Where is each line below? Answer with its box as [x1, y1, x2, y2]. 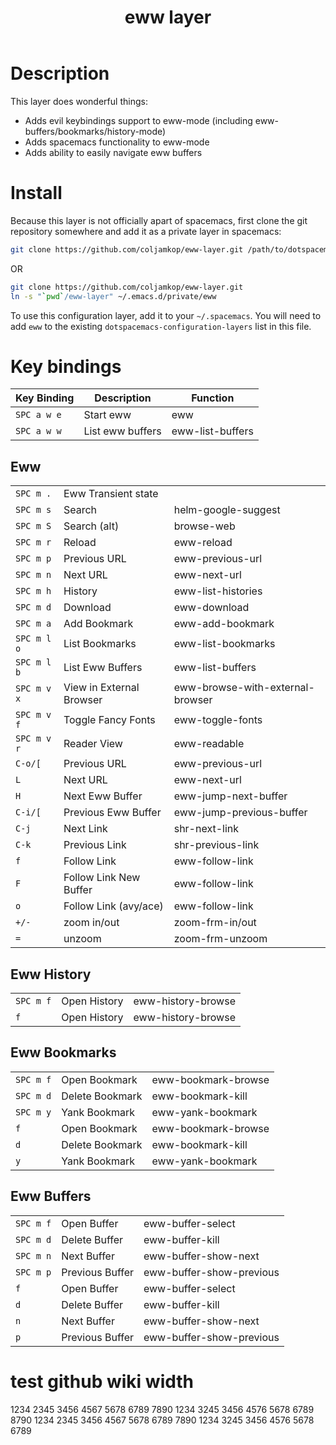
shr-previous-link [173, 838, 260, 852]
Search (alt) [63, 519, 120, 533]
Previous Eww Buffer [63, 806, 162, 820]
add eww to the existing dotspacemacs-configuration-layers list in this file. [10, 320, 312, 332]
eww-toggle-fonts [173, 713, 263, 727]
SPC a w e [15, 409, 62, 421]
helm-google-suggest [173, 503, 281, 517]
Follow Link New [63, 871, 141, 885]
